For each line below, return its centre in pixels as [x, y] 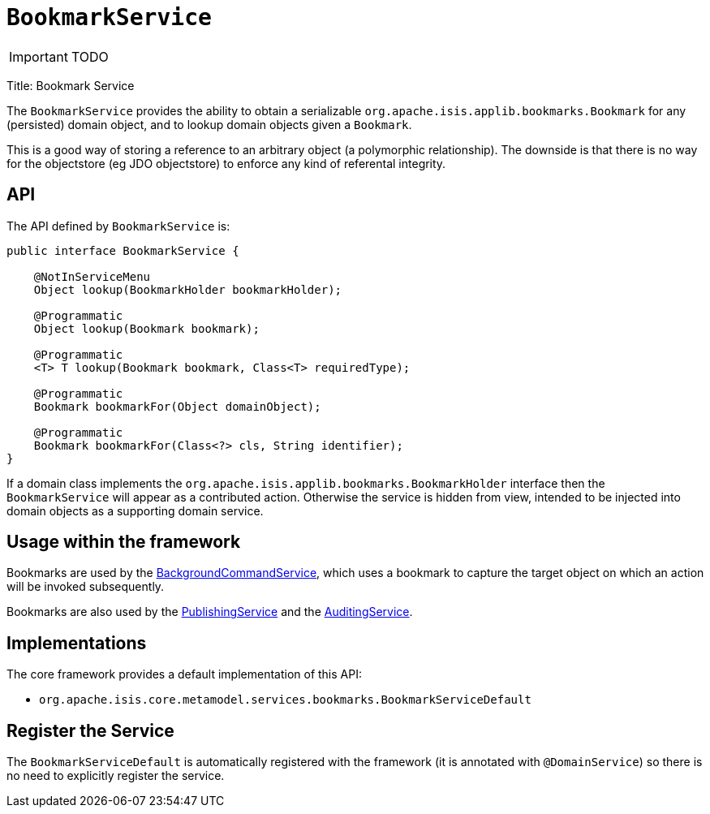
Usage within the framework [124, 542]
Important [39, 56]
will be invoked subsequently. [86, 587]
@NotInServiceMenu [92, 276]
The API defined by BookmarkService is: [118, 226]
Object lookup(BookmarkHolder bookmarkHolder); [188, 289]
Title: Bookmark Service [71, 85]
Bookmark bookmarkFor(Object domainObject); [177, 406]
